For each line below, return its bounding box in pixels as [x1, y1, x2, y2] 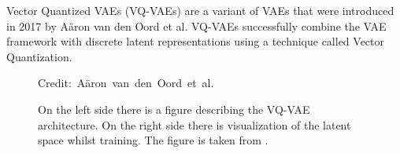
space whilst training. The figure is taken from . [38, 132, 269, 148]
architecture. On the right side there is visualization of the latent [38, 116, 351, 133]
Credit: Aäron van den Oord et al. [38, 75, 214, 91]
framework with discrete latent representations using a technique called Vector [6, 33, 385, 49]
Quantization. [6, 48, 72, 64]
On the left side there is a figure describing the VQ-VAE [38, 100, 310, 117]
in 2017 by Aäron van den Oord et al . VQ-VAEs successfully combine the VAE [6, 17, 387, 34]
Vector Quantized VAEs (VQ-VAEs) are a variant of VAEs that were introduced [6, 2, 394, 18]
